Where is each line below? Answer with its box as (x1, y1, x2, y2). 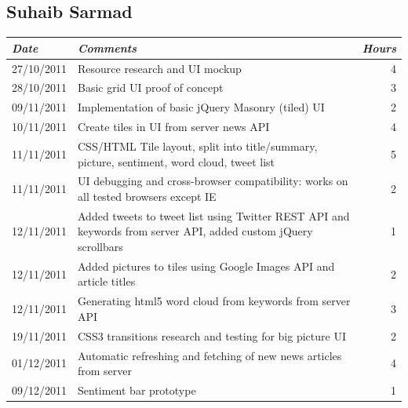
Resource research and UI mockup (78, 60, 242, 76)
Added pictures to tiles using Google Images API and (78, 257, 335, 274)
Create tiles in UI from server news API (78, 118, 270, 135)
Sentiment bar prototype (78, 381, 196, 398)
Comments (78, 39, 137, 56)
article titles (78, 273, 136, 290)
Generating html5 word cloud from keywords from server (78, 293, 351, 309)
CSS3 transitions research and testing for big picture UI (78, 327, 346, 344)
